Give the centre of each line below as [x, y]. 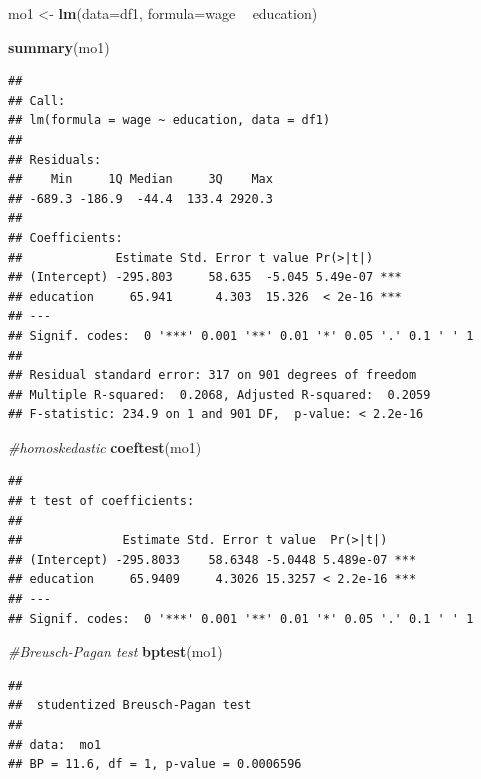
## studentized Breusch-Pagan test [130, 705]
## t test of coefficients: [101, 501]
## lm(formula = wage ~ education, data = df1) [169, 120]
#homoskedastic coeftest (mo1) [105, 446]
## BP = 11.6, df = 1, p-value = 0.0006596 [155, 764]
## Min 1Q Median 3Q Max [140, 179]
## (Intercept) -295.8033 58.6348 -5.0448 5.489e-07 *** [212, 559]
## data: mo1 [55, 744]
